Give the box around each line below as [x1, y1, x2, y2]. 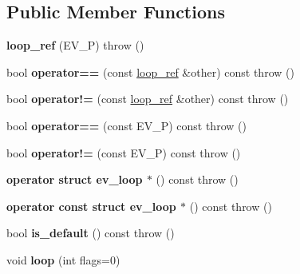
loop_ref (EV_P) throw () [6, 37, 144, 54]
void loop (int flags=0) [6, 251, 120, 268]
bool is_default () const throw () [6, 224, 175, 241]
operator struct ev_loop [6, 171, 143, 188]
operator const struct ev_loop [6, 197, 176, 214]
